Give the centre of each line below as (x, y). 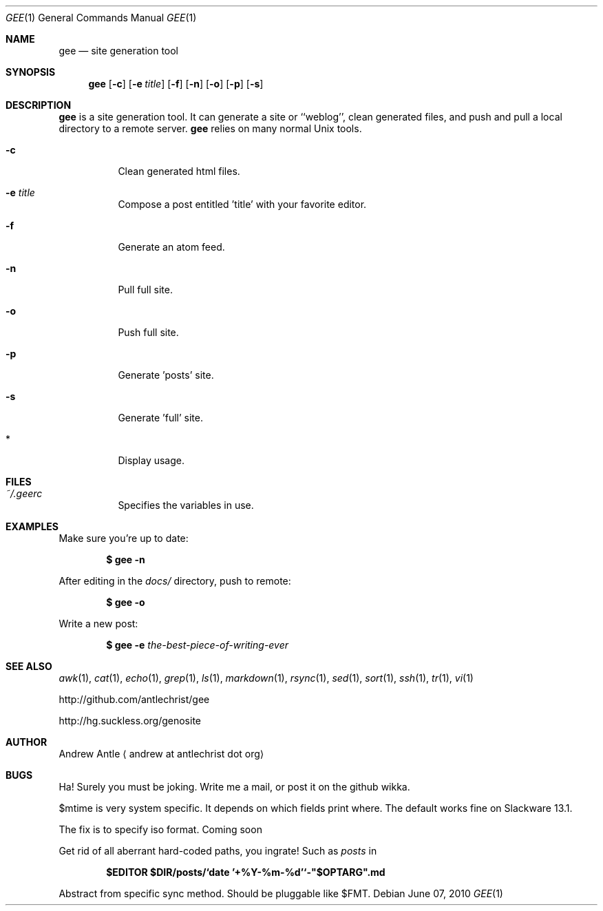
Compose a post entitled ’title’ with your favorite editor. (242, 204)
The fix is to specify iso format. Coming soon (160, 829)
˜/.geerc (24, 493)
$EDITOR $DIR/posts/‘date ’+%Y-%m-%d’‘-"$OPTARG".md (246, 872)
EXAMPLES (32, 526)
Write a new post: (98, 624)
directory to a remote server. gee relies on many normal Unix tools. (210, 128)
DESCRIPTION (39, 105)
